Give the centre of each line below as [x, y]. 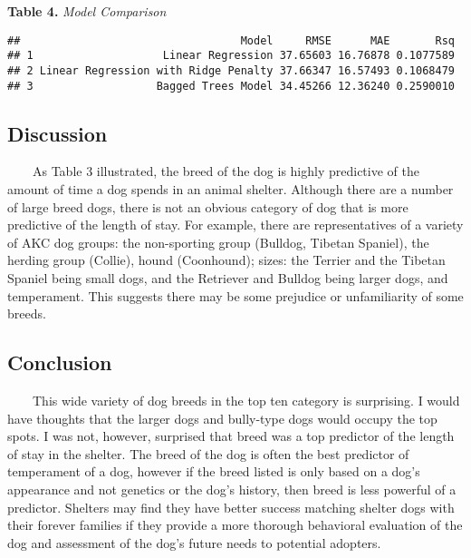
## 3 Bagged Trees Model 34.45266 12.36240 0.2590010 [231, 86]
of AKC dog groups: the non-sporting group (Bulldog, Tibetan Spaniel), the [218, 242]
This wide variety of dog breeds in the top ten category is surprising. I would [246, 400]
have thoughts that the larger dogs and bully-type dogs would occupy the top [222, 418]
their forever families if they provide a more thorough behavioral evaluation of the [235, 525]
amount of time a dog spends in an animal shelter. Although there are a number [231, 189]
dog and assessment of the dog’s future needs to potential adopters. [194, 542]
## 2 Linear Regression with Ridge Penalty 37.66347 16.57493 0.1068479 [231, 70]
